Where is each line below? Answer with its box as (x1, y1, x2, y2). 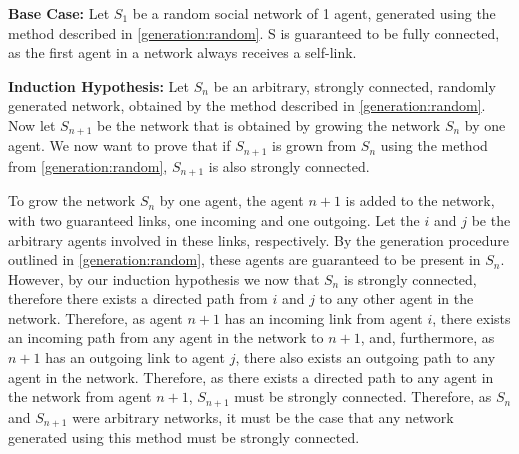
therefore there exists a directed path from (8, 288, 268, 309)
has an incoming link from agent (224, 307, 423, 328)
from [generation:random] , (8, 155, 168, 176)
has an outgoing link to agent (45, 347, 225, 368)
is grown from (272, 135, 357, 156)
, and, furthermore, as (360, 327, 495, 348)
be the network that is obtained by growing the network (97, 114, 441, 135)
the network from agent (8, 386, 152, 407)
